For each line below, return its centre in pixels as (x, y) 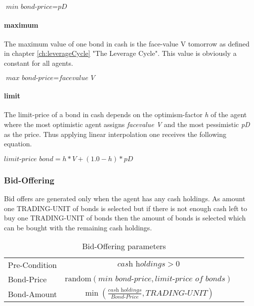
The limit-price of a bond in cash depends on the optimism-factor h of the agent (126, 114)
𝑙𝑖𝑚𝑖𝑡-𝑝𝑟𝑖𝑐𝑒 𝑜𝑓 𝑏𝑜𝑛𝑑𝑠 (190, 279)
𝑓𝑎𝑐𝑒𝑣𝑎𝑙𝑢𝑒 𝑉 (77, 78)
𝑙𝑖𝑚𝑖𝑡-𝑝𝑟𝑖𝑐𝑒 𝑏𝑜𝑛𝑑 (29, 159)
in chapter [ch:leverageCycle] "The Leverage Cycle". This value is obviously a (120, 53)
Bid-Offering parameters (124, 246)
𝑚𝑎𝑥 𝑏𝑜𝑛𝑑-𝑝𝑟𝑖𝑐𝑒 (30, 78)
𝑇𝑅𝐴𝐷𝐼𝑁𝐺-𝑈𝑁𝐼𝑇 (176, 293)
